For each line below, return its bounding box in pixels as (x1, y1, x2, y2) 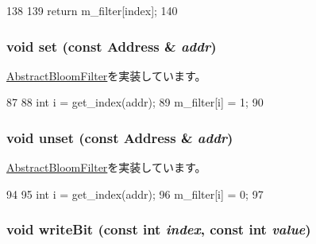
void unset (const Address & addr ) (6, 127, 233, 147)
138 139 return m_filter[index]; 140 (6, 2, 178, 18)
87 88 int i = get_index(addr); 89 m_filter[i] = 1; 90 (6, 94, 264, 110)
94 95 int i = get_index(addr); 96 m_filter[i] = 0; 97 (6, 185, 264, 202)
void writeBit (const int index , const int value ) (6, 219, 311, 239)
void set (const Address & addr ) (6, 36, 217, 56)
